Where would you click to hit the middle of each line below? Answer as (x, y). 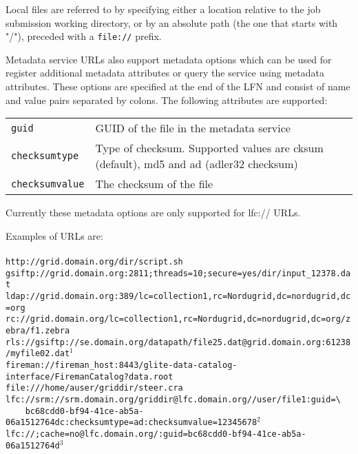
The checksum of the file (154, 184)
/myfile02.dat (38, 354)
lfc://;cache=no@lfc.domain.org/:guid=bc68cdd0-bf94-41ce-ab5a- (156, 434)
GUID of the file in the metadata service (193, 128)
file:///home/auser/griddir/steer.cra (94, 388)
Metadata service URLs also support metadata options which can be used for (169, 59)
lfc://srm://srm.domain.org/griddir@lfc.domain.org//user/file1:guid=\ (173, 399)
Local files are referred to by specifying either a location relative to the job (163, 9)
